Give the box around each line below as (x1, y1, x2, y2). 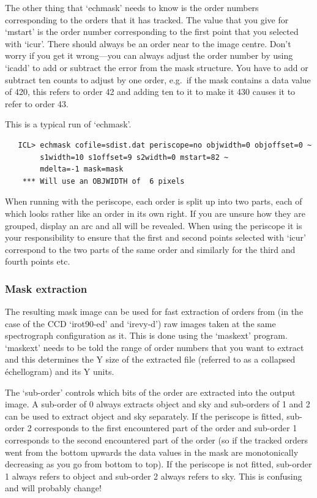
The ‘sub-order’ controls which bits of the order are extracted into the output (5, 385, 296, 398)
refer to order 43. (5, 97, 69, 110)
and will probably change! (5, 481, 102, 494)
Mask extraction (5, 281, 88, 296)
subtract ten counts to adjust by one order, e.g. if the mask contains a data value (5, 73, 311, 86)
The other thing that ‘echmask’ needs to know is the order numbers (5, 1, 259, 13)
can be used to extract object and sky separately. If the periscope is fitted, (5, 409, 284, 422)
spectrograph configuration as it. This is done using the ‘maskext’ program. (5, 329, 288, 342)
